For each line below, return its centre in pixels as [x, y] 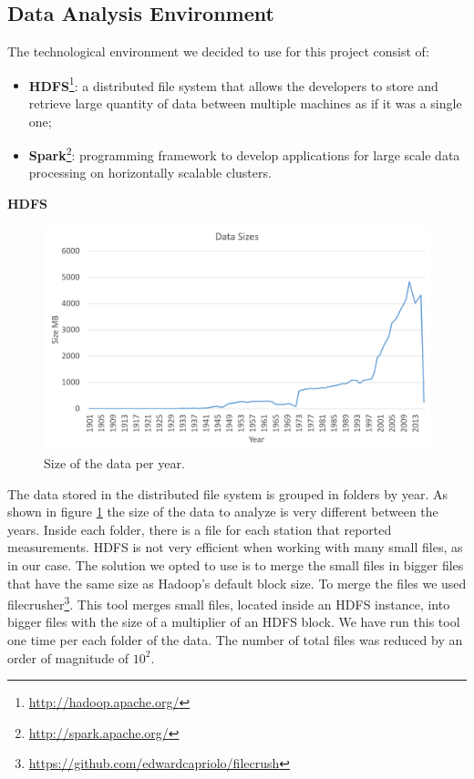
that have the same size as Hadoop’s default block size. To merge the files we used [237, 583]
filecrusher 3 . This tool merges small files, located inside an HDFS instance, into [229, 603]
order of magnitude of [68, 657]
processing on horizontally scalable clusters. [150, 173]
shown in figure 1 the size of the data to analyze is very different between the [223, 512]
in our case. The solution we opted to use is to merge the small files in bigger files [236, 565]
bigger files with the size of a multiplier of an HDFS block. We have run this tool [234, 622]
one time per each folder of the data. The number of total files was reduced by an [235, 640]
